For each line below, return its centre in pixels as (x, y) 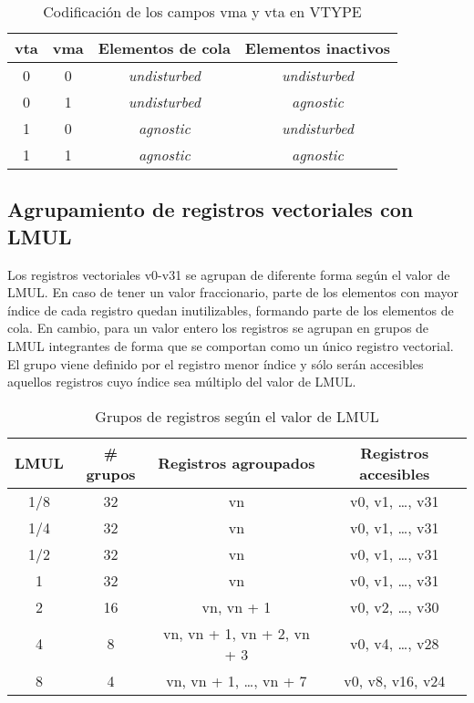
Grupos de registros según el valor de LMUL (237, 416)
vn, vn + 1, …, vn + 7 (237, 680)
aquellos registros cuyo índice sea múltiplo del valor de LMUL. (182, 382)
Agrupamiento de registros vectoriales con (211, 209)
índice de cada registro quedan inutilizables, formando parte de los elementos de (231, 310)
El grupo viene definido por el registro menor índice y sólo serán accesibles (216, 363)
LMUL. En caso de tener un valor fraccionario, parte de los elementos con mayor (233, 292)
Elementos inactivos (318, 48)
